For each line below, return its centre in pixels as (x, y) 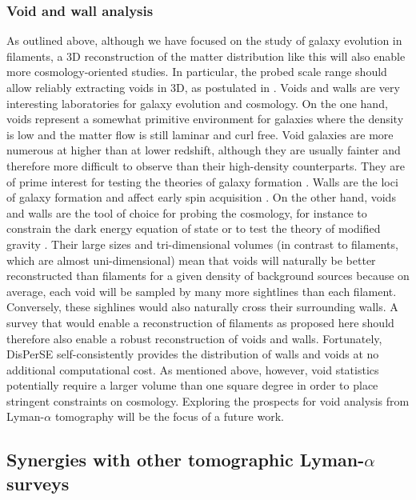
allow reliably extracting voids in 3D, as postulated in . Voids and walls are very (203, 87)
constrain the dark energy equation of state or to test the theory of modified (194, 228)
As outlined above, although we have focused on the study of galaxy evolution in (204, 40)
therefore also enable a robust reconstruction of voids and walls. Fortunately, (194, 338)
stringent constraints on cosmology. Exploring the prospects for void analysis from (208, 400)
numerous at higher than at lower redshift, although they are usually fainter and (204, 150)
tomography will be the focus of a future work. (169, 416)
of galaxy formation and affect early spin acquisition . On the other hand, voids (201, 197)
